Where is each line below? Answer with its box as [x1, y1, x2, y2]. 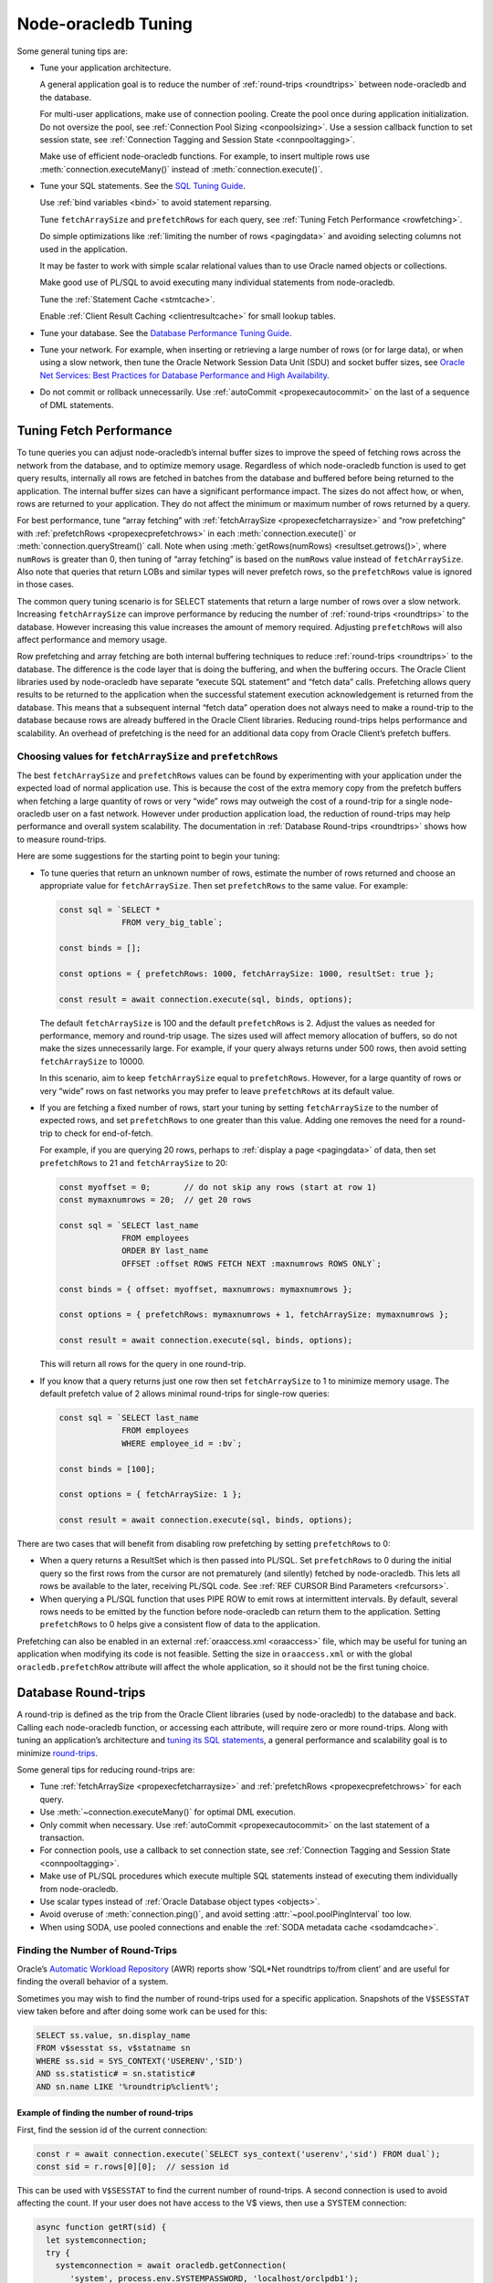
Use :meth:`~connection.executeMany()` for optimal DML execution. [39, 1806, 296, 1817]
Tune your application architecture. [39, 62, 172, 73]
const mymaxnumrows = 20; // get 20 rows [58, 1194, 252, 1205]
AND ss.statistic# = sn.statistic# [36, 2068, 195, 2079]
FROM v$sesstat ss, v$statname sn [36, 2043, 191, 2054]
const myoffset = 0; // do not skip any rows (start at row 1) [58, 1182, 377, 1192]
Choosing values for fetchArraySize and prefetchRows [16, 750, 278, 763]
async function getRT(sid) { [36, 2222, 167, 2233]
